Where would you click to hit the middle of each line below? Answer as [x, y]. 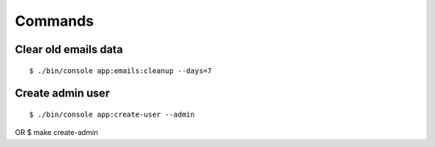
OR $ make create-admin [56, 133]
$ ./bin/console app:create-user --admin [112, 114]
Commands [54, 21]
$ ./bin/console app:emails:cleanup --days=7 [121, 71]
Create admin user [62, 94]
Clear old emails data [69, 49]
